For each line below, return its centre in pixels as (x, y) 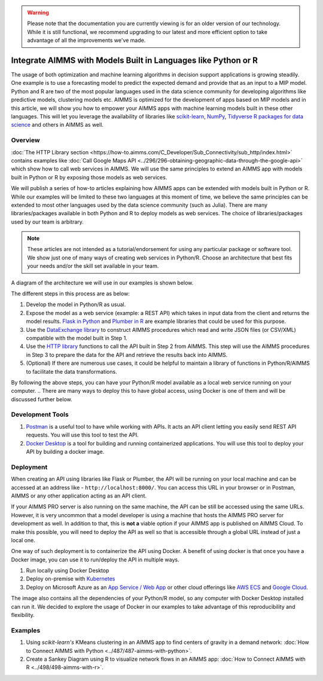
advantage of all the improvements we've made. (86, 40)
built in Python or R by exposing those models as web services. (89, 177)
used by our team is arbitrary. (47, 222)
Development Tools (40, 414)
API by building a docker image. (65, 452)
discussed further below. (42, 399)
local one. (23, 540)
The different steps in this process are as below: (70, 294)
